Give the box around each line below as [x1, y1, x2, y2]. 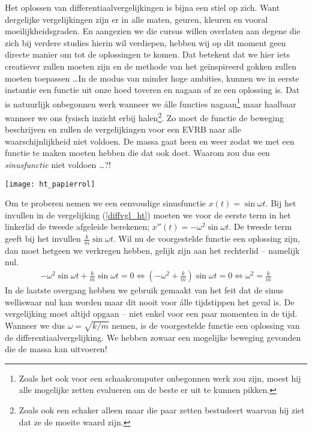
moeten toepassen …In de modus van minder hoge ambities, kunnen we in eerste [5, 71, 299, 84]
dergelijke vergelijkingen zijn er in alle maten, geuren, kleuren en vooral [5, 13, 268, 25]
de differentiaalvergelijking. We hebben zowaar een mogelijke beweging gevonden [5, 331, 301, 343]
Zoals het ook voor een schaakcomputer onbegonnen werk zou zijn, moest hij [19, 371, 301, 384]
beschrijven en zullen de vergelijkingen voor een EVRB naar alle [5, 123, 241, 136]
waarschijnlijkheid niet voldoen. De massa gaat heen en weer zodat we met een [5, 134, 295, 147]
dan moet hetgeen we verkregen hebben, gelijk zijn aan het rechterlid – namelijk [5, 244, 300, 256]
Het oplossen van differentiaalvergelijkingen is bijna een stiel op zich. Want [5, 1, 280, 13]
